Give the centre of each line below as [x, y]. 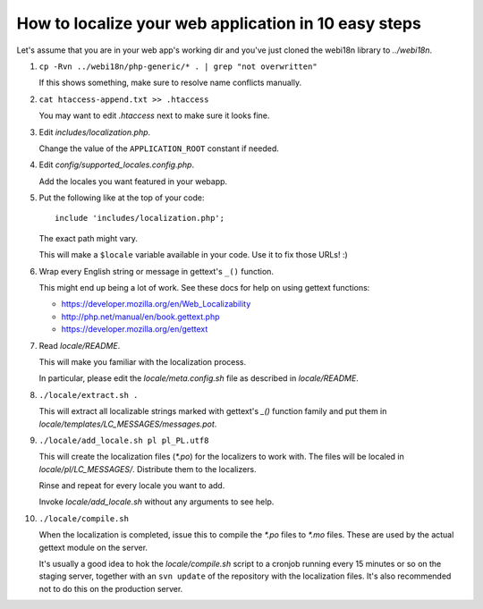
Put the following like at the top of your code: [122, 198]
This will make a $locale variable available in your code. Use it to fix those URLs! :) [193, 255]
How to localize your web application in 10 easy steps [219, 23]
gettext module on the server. [93, 547]
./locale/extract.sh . [89, 395]
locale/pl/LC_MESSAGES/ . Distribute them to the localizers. [148, 469]
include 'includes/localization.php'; [140, 218]
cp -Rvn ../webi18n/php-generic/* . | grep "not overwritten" [178, 66]
